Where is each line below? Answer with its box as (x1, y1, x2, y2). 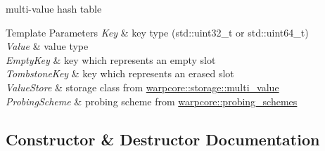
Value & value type (6, 39, 89, 53)
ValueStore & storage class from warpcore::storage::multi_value (6, 79, 279, 94)
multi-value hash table (6, 1, 102, 15)
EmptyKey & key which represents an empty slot (6, 52, 216, 67)
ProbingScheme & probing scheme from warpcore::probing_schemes (6, 93, 298, 108)
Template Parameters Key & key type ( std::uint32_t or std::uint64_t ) (6, 25, 309, 39)
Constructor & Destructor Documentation (6, 128, 320, 150)
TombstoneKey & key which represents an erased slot (6, 66, 234, 81)
